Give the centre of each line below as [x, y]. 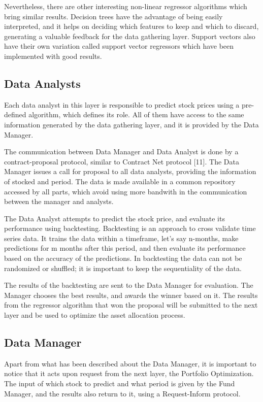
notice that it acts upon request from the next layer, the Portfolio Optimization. [129, 373]
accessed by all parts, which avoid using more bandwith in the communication [126, 191]
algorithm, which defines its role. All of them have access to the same [136, 114]
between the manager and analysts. [59, 201]
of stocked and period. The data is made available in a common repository [120, 181]
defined [15, 114]
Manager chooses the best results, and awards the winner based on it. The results [131, 295]
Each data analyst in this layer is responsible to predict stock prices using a [122, 104]
